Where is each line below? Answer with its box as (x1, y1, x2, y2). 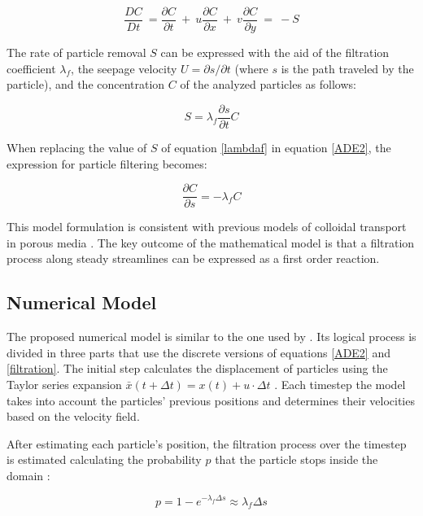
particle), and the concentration (7, 76, 165, 93)
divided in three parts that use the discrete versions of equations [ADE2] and (7, 343, 390, 361)
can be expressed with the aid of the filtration (160, 44, 390, 61)
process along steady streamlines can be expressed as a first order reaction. (7, 250, 380, 267)
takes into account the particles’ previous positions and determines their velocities (7, 391, 415, 409)
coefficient (7, 59, 56, 77)
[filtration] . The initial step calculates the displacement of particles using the (7, 360, 388, 377)
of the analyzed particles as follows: (180, 76, 356, 93)
